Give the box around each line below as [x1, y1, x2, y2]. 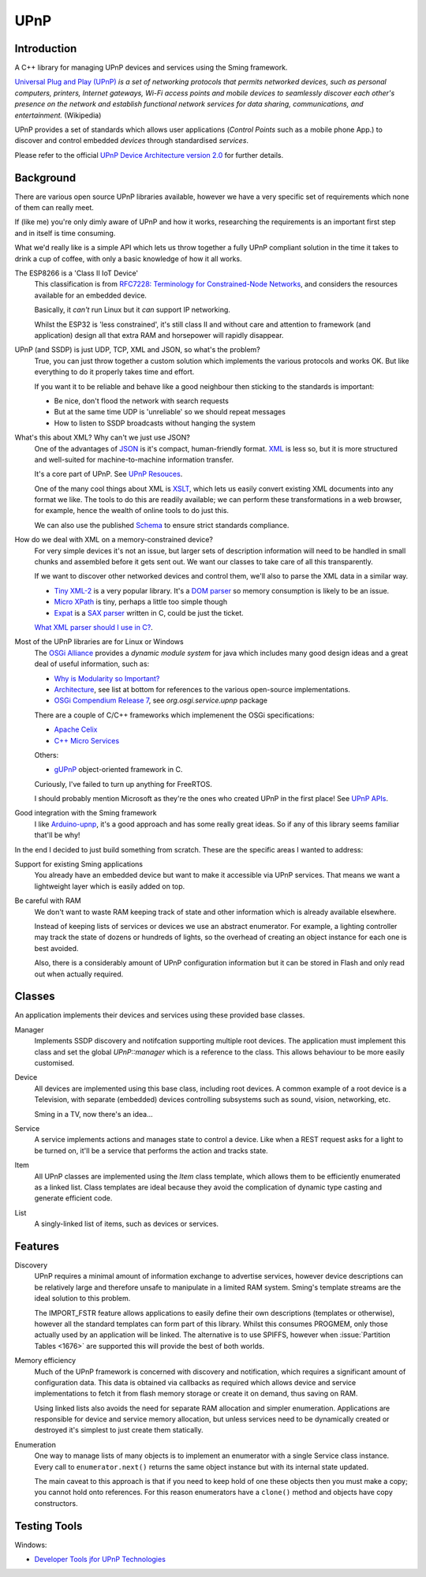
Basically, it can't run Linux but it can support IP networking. [34, 305, 230, 315]
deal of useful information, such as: [34, 659, 150, 669]
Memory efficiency [14, 1356, 77, 1365]
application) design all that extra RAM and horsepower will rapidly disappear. [34, 331, 284, 339]
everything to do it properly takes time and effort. [34, 367, 195, 376]
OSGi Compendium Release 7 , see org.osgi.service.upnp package [54, 695, 268, 706]
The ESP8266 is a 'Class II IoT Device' [14, 268, 139, 278]
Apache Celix [54, 725, 98, 734]
